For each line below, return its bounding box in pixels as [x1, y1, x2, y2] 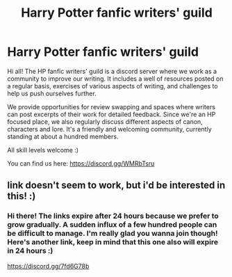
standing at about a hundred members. [7, 132, 119, 141]
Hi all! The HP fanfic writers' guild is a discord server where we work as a [7, 67, 217, 75]
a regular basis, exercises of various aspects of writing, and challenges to [7, 81, 218, 90]
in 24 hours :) [7, 246, 53, 255]
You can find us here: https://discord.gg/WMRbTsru [7, 159, 155, 168]
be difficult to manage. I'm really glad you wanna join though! [7, 228, 218, 238]
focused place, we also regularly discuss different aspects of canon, [7, 117, 203, 126]
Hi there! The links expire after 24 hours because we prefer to [7, 211, 219, 221]
